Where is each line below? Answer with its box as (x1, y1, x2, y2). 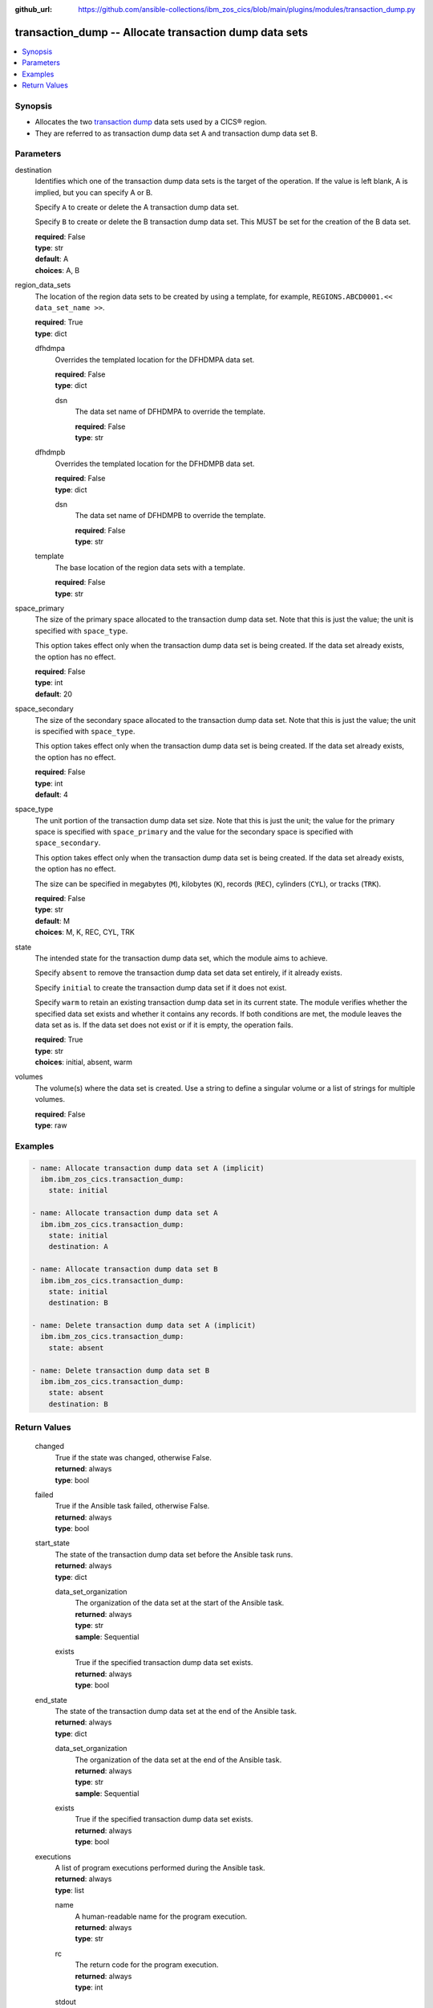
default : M (34, 916, 71, 925)
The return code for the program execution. (75, 1960, 219, 1969)
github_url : (14, 5, 52, 14)
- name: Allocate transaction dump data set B (31, 1265, 218, 1274)
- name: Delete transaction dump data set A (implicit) (31, 1321, 257, 1330)
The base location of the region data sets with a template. (55, 562, 246, 572)
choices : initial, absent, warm (34, 1057, 132, 1067)
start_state (34, 1538, 70, 1548)
